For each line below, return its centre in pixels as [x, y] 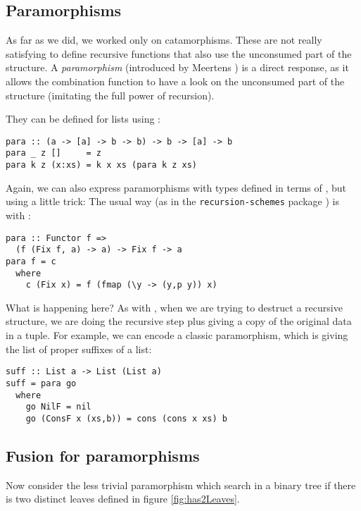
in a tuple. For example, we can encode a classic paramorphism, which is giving [177, 335]
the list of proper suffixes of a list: [79, 349]
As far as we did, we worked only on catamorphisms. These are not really [164, 40]
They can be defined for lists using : [83, 119]
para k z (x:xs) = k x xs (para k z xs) [102, 165]
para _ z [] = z [54, 153]
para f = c [31, 261]
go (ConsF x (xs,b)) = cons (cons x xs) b [126, 418]
